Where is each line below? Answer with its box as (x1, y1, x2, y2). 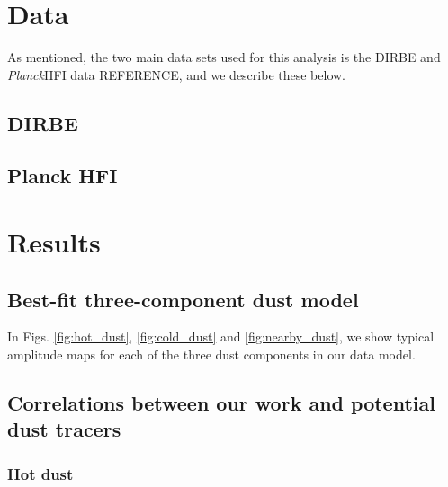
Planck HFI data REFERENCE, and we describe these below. (7, 65, 346, 84)
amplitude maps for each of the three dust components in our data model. (7, 345, 416, 364)
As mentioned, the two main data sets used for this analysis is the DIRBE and (7, 48, 441, 66)
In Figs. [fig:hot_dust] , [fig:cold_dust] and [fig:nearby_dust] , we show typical (7, 327, 435, 346)
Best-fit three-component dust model (7, 285, 359, 313)
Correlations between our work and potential (7, 389, 435, 417)
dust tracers (7, 415, 121, 443)
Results (7, 224, 101, 261)
